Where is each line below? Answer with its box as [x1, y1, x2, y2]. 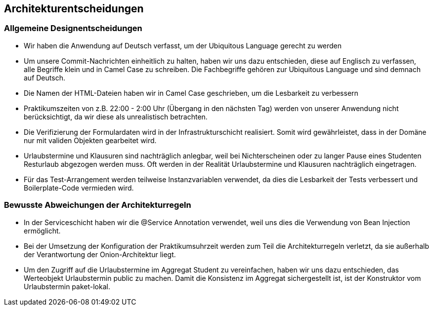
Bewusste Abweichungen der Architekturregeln [4, 200, 191, 210]
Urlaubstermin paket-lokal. [24, 282, 110, 291]
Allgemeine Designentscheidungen [4, 23, 142, 34]
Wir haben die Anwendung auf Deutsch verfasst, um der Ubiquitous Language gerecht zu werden [24, 41, 342, 50]
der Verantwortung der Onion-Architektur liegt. [24, 250, 176, 259]
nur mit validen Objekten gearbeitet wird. [24, 136, 157, 145]
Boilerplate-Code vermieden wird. [24, 183, 134, 192]
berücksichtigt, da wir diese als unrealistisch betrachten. [24, 112, 208, 121]
